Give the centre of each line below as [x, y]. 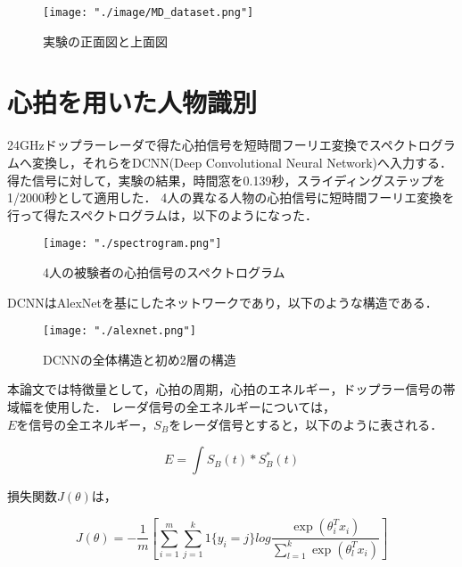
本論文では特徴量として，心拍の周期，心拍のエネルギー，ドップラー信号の [225, 389]
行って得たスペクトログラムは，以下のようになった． [162, 214]
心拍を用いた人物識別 [132, 102]
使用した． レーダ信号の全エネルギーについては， [190, 407]
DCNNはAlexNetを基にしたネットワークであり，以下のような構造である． [223, 302]
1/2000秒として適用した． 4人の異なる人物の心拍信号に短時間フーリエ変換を [231, 197]
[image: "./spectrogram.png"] [132, 244]
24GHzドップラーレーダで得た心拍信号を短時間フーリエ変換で [188, 145]
